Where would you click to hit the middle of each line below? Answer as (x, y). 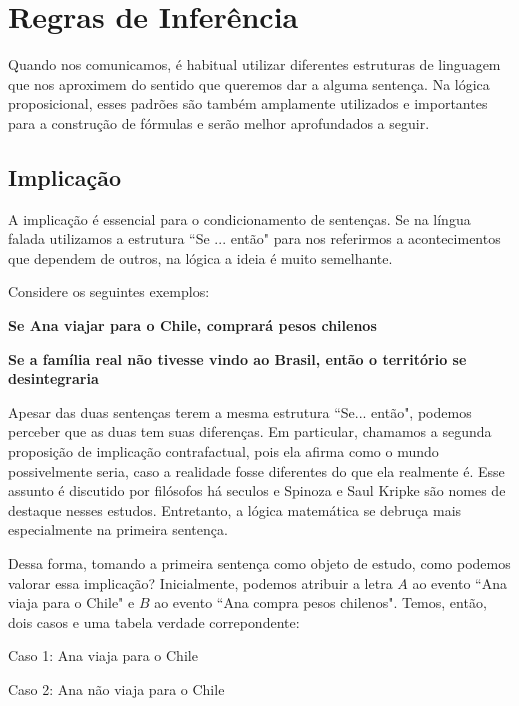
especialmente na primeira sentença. (118, 529)
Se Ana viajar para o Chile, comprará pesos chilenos (192, 325)
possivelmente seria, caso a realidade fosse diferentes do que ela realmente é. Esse (256, 470)
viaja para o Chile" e (71, 602)
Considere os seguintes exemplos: (109, 291)
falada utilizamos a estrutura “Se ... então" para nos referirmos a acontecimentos (254, 238)
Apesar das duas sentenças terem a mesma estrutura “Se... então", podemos (240, 411)
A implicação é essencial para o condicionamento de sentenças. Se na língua (239, 218)
